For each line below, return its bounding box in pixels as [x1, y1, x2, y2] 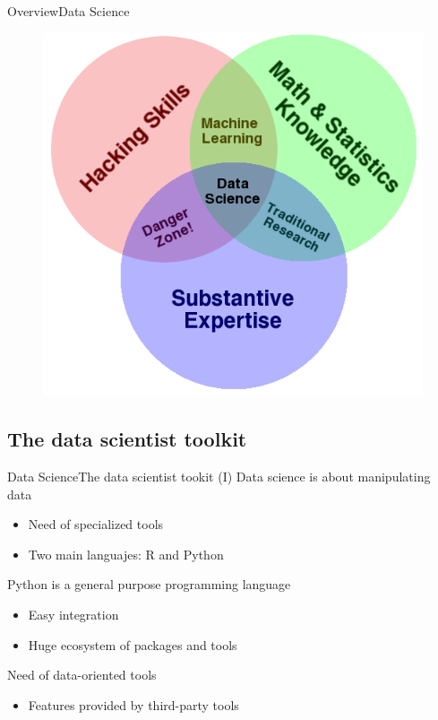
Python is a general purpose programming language [7, 575, 291, 594]
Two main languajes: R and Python [28, 544, 224, 563]
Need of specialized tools [28, 515, 164, 533]
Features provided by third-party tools [28, 695, 239, 714]
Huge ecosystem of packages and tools [28, 635, 237, 654]
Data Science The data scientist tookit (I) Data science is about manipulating [7, 467, 431, 486]
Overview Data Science [7, 2, 130, 20]
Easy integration [28, 605, 119, 624]
